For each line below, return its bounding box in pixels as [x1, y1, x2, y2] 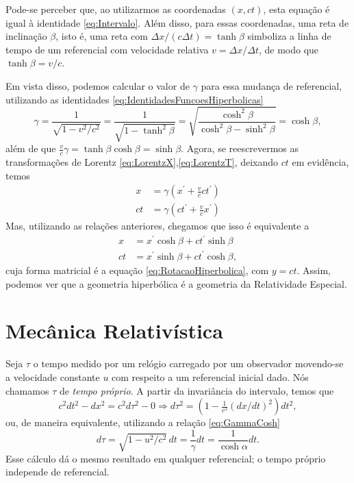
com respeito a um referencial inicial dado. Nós [112, 369, 309, 384]
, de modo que [258, 42, 319, 56]
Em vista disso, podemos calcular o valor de [5, 78, 190, 92]
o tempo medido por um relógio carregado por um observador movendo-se [33, 356, 344, 371]
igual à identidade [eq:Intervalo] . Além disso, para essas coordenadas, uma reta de [5, 15, 349, 29]
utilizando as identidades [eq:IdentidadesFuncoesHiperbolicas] [5, 92, 264, 106]
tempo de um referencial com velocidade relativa [5, 42, 209, 56]
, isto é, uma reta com [55, 29, 148, 43]
